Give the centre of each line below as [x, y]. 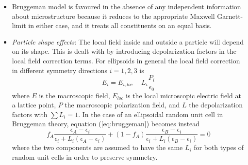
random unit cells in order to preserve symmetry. [85, 157]
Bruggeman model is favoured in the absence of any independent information [126, 6]
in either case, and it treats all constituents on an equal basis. [120, 25]
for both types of [219, 147]
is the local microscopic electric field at [183, 95]
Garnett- [230, 16]
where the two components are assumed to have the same [97, 147]
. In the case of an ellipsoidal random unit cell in [151, 114]
